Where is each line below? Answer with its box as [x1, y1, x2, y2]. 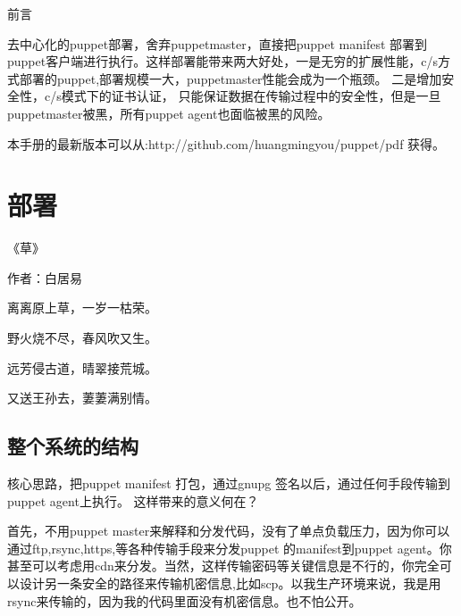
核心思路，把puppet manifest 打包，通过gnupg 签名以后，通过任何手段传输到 [7, 474, 450, 493]
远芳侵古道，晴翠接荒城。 [7, 358, 157, 377]
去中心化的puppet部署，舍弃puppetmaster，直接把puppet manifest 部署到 [7, 34, 428, 53]
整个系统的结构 [7, 432, 138, 460]
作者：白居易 [7, 268, 82, 287]
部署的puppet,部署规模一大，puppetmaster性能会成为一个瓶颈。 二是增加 [19, 69, 442, 87]
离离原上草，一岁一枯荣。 [7, 298, 157, 317]
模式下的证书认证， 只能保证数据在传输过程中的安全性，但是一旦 [61, 87, 441, 105]
